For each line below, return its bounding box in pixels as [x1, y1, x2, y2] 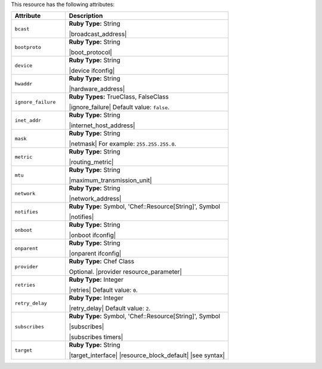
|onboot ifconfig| [69, 231, 116, 239]
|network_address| [69, 195, 122, 203]
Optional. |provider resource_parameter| [69, 267, 182, 276]
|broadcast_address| [69, 30, 127, 38]
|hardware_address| [69, 85, 125, 93]
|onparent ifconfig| [69, 250, 122, 258]
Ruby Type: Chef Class [69, 257, 134, 266]
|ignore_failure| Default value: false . [69, 103, 170, 112]
